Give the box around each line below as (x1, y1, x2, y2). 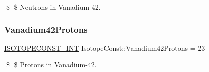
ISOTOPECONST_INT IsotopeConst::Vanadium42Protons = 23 (4, 42, 205, 53)
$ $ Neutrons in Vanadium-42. (6, 2, 101, 12)
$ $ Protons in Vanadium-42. (6, 59, 97, 70)
